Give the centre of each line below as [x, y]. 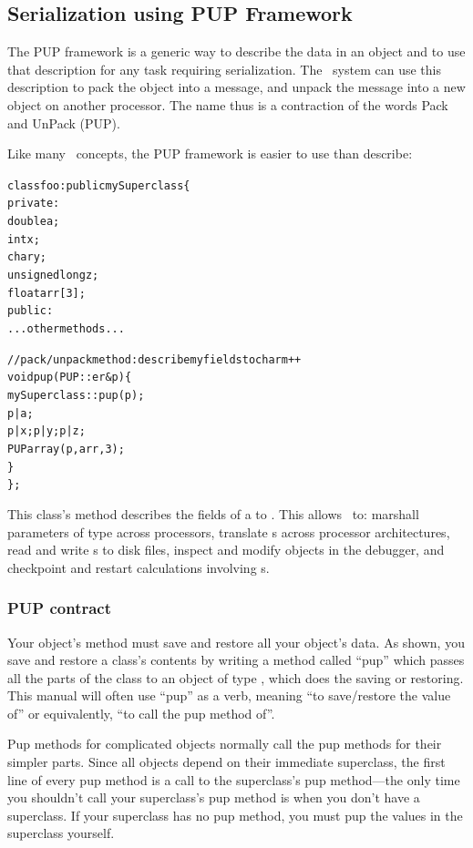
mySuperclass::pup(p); [76, 395]
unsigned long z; [53, 276]
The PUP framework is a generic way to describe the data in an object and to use [236, 51]
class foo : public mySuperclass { [99, 185]
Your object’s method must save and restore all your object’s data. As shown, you [236, 642]
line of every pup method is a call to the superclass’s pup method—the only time [234, 779]
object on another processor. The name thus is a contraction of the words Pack [228, 104]
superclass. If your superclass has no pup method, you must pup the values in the [235, 815]
